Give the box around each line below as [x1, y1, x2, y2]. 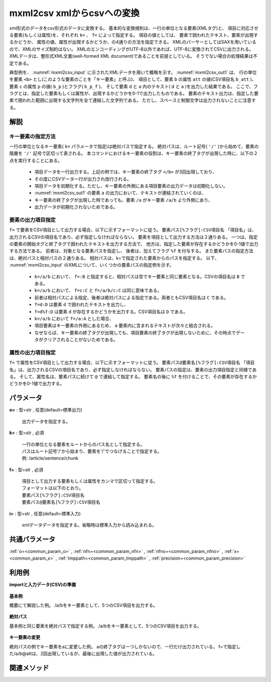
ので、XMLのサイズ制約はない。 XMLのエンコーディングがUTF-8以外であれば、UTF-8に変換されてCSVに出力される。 [9, 46, 254, 52]
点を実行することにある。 [9, 157, 62, 163]
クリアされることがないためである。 [43, 337, 118, 343]
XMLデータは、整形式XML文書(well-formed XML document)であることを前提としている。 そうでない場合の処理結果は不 [9, 53, 258, 59]
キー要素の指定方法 [9, 133, 56, 140]
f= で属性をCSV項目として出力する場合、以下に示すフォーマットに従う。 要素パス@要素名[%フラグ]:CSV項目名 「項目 [9, 359, 255, 366]
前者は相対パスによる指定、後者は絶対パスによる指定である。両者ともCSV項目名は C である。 [34, 294, 229, 301]
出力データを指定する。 [22, 418, 70, 424]
